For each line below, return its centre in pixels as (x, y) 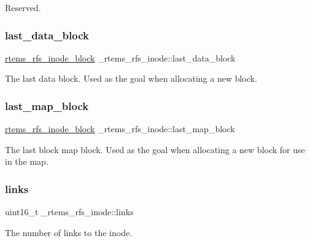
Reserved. (23, 7)
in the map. (27, 161)
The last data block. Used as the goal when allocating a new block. (131, 78)
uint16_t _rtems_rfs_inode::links (69, 212)
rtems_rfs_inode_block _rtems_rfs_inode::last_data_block (120, 57)
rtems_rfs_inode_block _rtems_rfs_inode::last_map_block (120, 129)
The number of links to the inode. (69, 232)
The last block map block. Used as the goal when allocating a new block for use (155, 149)
